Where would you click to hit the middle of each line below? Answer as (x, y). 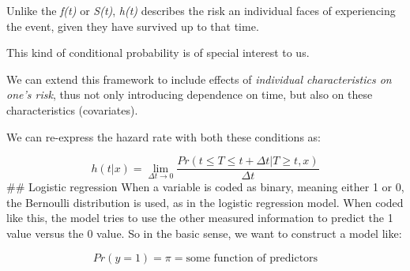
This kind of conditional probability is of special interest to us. (158, 53)
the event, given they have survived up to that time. (133, 26)
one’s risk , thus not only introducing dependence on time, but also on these (190, 94)
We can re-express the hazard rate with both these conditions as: (164, 136)
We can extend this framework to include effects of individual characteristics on (199, 79)
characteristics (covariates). (72, 109)
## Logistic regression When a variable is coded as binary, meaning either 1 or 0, (205, 187)
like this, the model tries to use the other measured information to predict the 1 (200, 218)
